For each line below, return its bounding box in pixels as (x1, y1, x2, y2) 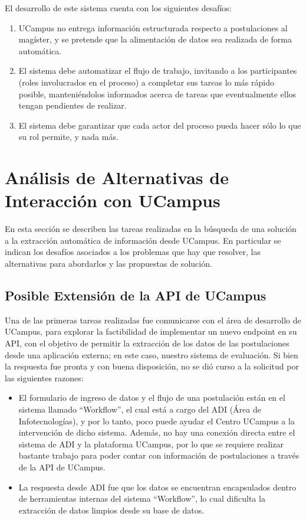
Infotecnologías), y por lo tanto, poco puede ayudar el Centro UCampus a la (18, 414, 295, 427)
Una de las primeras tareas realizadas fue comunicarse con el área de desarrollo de (5, 313, 301, 326)
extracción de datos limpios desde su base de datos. (18, 503, 205, 516)
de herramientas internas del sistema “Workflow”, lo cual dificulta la (18, 492, 265, 505)
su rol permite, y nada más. (18, 130, 119, 143)
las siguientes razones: (5, 371, 84, 384)
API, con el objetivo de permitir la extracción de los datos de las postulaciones (5, 337, 289, 349)
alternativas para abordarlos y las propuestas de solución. (5, 257, 212, 270)
